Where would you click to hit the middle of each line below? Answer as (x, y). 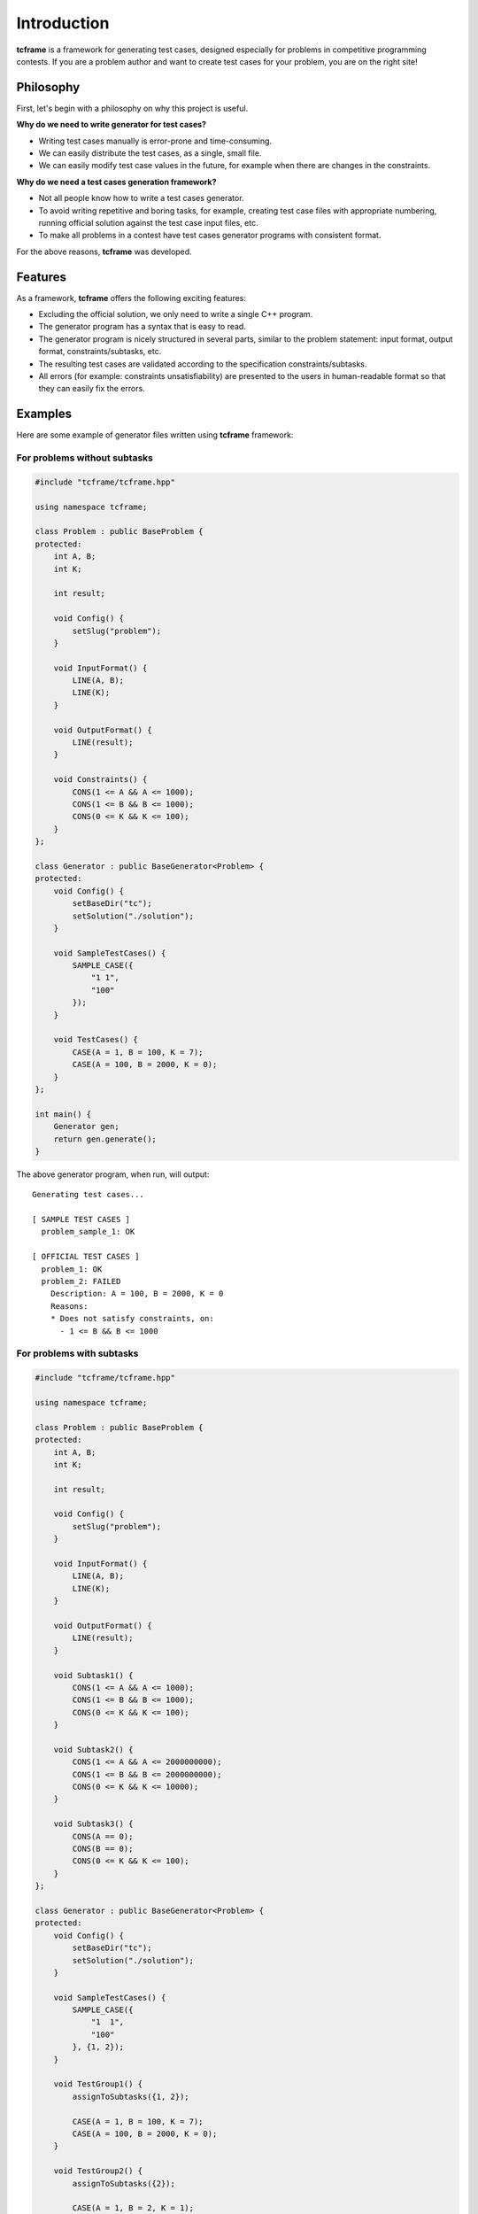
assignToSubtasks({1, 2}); (131, 2096)
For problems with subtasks (77, 1353)
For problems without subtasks (85, 458)
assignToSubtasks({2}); (124, 2183)
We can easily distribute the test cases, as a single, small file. (150, 153)
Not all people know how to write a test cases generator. (141, 198)
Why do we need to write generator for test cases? (112, 125)
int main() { (63, 1114)
